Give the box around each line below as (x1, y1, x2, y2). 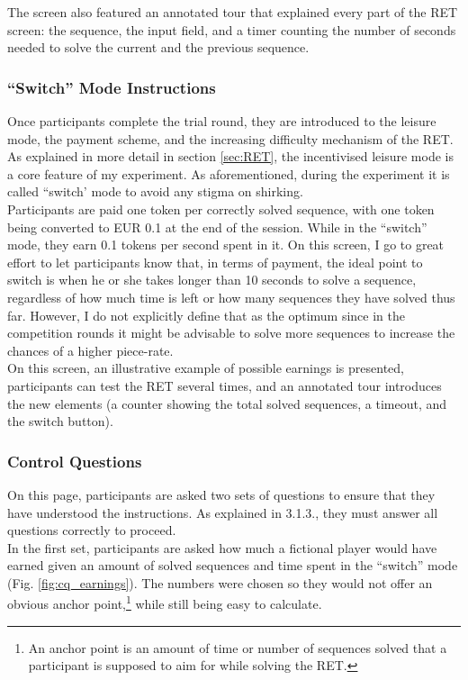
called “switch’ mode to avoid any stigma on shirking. (7, 182, 303, 201)
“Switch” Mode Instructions (7, 76, 216, 98)
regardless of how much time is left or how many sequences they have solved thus (7, 287, 455, 306)
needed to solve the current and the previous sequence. (7, 38, 310, 57)
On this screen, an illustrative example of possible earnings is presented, (7, 358, 404, 377)
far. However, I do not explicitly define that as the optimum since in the (7, 305, 405, 324)
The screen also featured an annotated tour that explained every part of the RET (7, 3, 458, 21)
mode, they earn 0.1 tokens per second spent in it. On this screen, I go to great (7, 235, 445, 254)
